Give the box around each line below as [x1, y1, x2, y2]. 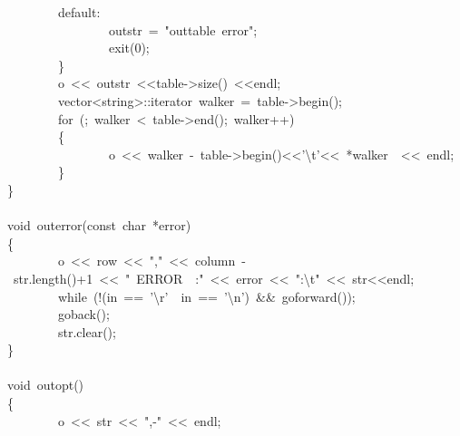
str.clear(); [57, 322, 116, 341]
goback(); [57, 305, 110, 324]
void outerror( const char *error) [7, 216, 191, 235]
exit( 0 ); [108, 38, 150, 57]
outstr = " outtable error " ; [108, 20, 258, 39]
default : [58, 3, 101, 21]
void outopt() [7, 375, 84, 394]
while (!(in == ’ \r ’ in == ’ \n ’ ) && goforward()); [58, 286, 356, 305]
